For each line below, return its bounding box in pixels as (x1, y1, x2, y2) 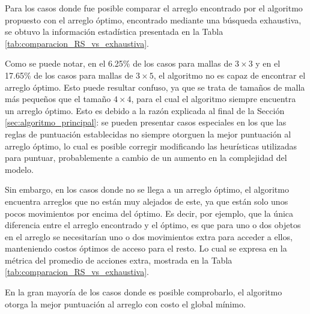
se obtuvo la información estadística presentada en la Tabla (5, 25, 223, 38)
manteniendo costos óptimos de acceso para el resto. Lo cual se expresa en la (5, 242, 287, 255)
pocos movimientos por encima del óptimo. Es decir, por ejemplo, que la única (5, 207, 294, 219)
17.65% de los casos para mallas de (5, 68, 133, 81)
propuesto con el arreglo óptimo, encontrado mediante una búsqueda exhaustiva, (5, 13, 302, 26)
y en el (255, 57, 281, 70)
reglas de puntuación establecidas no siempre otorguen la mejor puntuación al (5, 127, 291, 140)
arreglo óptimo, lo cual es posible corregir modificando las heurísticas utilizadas (5, 139, 297, 152)
